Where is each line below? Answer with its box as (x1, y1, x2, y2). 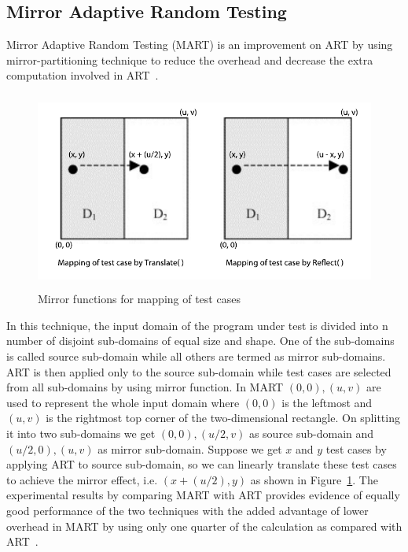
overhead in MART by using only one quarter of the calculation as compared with (6, 517, 402, 534)
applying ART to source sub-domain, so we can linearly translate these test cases (6, 456, 397, 472)
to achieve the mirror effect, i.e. (6, 471, 158, 487)
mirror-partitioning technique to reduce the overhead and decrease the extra (6, 51, 373, 68)
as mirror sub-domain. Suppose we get (97, 440, 282, 457)
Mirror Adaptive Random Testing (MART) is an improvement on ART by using (6, 36, 393, 53)
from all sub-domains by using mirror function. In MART (6, 379, 284, 395)
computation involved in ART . (6, 67, 159, 83)
